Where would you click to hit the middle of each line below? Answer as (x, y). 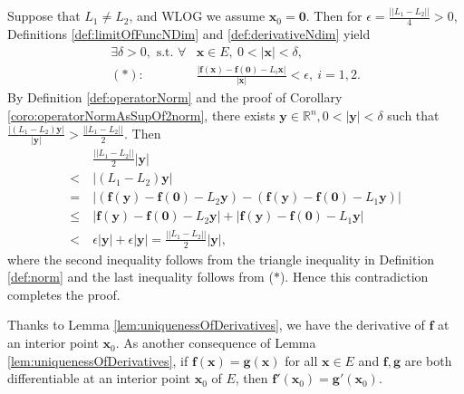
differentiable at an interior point (99, 378)
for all (301, 360)
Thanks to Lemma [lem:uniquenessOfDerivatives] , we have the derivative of (216, 325)
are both (428, 360)
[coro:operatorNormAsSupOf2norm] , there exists (141, 115)
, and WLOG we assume (197, 16)
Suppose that (44, 16)
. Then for (334, 16)
